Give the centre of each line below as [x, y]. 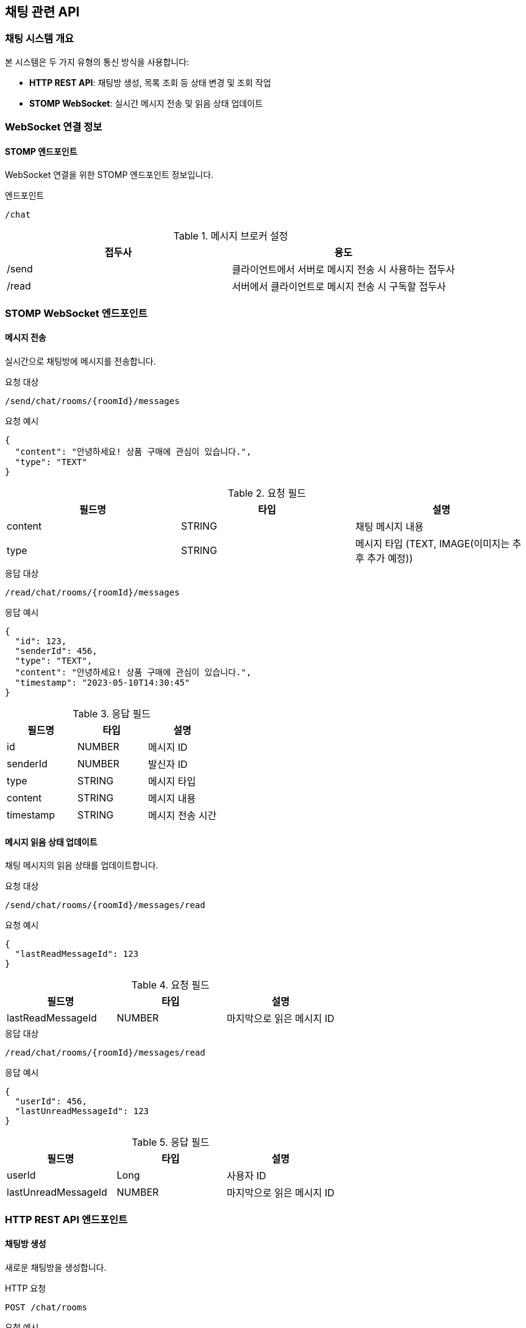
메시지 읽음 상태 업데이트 [51, 842]
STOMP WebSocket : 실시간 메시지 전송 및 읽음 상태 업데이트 [146, 103]
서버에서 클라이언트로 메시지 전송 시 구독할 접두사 [339, 287]
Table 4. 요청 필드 [170, 985]
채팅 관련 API [42, 12]
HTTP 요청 [26, 1288]
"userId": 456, [51, 1102]
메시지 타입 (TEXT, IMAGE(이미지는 [432, 543]
